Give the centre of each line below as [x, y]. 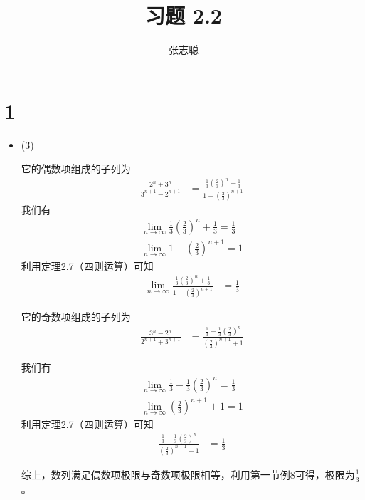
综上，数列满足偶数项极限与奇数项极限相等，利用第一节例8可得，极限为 [188, 474]
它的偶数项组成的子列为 [76, 168]
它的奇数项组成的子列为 [76, 317]
